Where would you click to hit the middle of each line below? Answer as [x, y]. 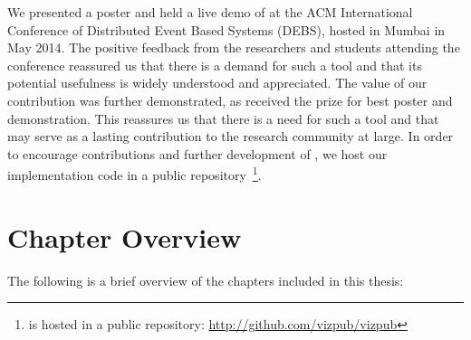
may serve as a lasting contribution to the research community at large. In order [231, 136]
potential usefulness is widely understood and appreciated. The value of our [217, 83]
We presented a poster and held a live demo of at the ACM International [210, 12]
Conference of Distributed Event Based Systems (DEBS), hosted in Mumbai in [226, 29]
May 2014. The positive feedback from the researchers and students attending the [234, 47]
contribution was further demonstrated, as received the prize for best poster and [230, 100]
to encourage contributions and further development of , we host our [197, 153]
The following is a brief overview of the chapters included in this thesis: [206, 280]
